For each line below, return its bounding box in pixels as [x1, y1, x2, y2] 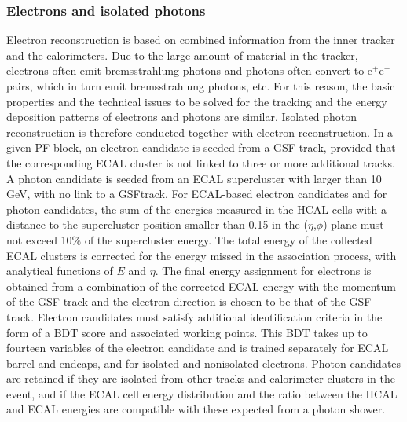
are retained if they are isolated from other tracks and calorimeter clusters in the [6, 370, 395, 387]
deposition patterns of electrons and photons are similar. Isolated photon [6, 108, 357, 125]
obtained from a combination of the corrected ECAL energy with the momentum [6, 277, 396, 294]
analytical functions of [6, 262, 113, 279]
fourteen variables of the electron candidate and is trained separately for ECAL [6, 339, 389, 356]
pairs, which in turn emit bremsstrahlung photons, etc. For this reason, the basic [6, 78, 395, 94]
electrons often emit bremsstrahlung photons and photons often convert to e [6, 62, 373, 79]
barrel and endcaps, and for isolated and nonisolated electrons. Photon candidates [6, 354, 401, 371]
